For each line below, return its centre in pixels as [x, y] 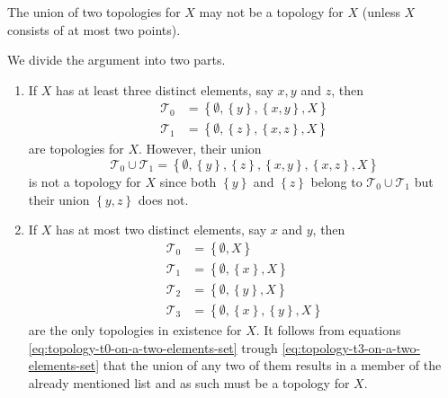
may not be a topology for [271, 12]
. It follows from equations [328, 329]
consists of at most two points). [94, 29]
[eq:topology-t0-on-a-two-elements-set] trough [153, 347]
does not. [163, 199]
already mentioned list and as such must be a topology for [189, 382]
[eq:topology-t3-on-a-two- [351, 347]
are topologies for [76, 149]
